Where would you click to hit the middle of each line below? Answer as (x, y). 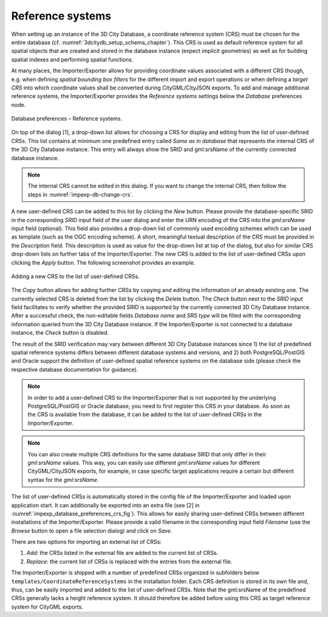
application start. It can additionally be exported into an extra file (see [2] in (105, 505)
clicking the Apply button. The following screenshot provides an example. (103, 262)
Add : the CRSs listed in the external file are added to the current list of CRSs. (122, 553)
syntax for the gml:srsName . (63, 479)
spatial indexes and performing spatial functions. (72, 59)
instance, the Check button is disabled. (60, 333)
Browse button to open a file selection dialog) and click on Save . (92, 531)
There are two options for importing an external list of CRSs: (87, 542)
